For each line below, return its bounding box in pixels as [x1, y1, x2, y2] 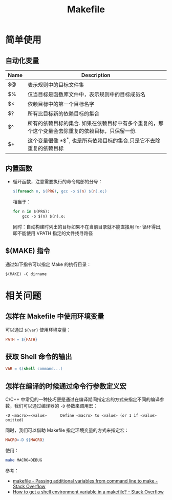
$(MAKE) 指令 [5, 246, 50, 255]
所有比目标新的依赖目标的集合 [27, 110, 100, 117]
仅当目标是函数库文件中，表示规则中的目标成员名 [27, 91, 146, 98]
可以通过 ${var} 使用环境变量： [5, 326, 71, 333]
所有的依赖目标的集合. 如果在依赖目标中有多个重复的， [27, 120, 159, 127]
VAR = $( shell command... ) [5, 366, 63, 372]
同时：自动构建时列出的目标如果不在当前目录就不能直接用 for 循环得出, [12, 223, 162, 229]
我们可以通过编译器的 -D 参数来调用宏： [14, 402, 98, 409]
